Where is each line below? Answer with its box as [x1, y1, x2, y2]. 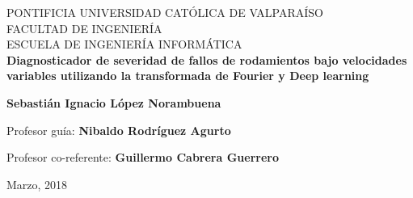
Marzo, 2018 [6, 175, 68, 192]
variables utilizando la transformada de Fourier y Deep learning [6, 67, 369, 84]
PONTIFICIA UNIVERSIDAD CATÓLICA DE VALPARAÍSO [6, 4, 324, 20]
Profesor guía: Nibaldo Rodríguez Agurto [6, 121, 231, 138]
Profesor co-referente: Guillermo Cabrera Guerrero [6, 149, 279, 166]
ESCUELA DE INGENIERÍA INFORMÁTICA [6, 36, 242, 53]
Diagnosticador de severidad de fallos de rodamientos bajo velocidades [6, 51, 407, 68]
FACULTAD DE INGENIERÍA [6, 19, 162, 36]
